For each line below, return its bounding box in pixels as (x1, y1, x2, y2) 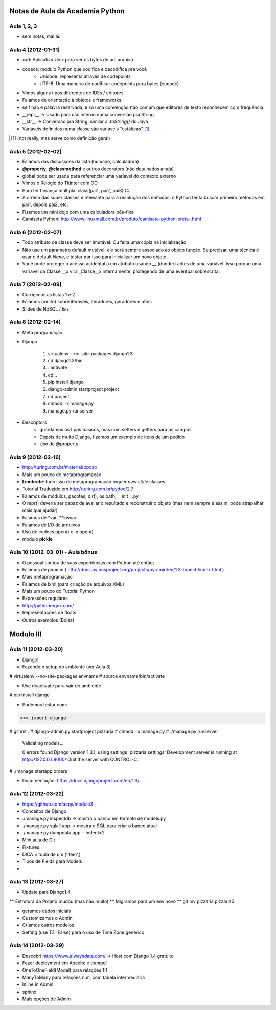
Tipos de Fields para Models (22, 858, 82, 864)
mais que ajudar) (22, 507, 58, 513)
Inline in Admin (22, 981, 54, 987)
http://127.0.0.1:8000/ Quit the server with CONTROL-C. (22, 756, 139, 762)
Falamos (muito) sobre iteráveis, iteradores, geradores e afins (22, 299, 152, 305)
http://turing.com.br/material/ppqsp (22, 464, 97, 470)
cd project (48, 393, 70, 399)
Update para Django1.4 (22, 889, 71, 895)
